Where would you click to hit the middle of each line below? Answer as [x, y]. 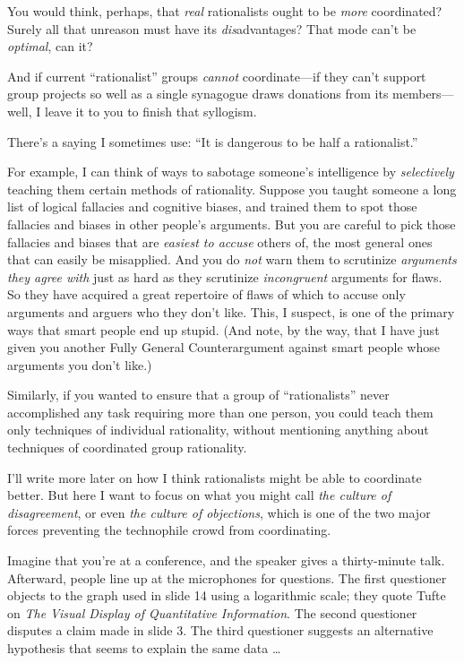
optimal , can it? [50, 46]
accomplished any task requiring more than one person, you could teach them [220, 412]
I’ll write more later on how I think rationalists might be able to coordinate [215, 477]
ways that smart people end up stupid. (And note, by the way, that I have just [223, 329]
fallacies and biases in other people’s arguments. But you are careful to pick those [232, 224]
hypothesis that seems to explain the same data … [144, 648]
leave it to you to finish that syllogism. [150, 111]
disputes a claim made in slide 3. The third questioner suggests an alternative [220, 630]
